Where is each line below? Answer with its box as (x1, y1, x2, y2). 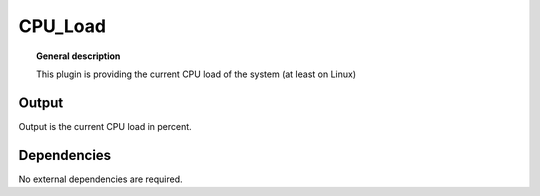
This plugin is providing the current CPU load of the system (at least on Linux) (36, 68, 357, 80)
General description (36, 50, 121, 62)
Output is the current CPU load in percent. (18, 120, 192, 132)
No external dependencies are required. (18, 173, 184, 185)
